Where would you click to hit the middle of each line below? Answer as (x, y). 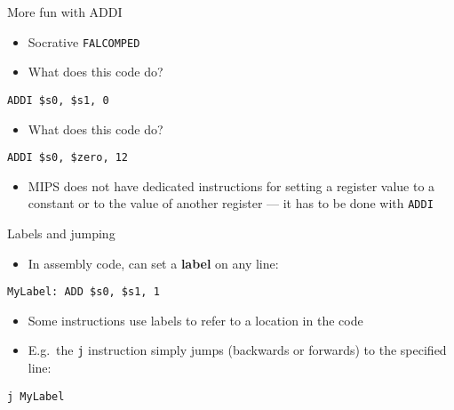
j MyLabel (36, 396)
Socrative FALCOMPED (84, 41)
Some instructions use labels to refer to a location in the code (195, 320)
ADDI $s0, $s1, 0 (58, 100)
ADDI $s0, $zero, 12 (68, 158)
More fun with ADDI (65, 12)
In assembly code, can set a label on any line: (153, 263)
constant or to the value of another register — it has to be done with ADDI (231, 203)
